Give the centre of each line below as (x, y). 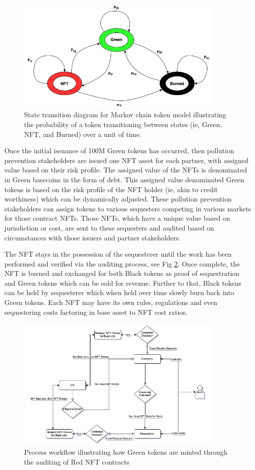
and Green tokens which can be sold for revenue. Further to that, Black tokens (123, 283)
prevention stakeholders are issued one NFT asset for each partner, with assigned (127, 160)
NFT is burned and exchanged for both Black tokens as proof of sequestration (122, 273)
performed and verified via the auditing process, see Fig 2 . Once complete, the (122, 263)
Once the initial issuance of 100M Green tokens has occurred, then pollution (119, 151)
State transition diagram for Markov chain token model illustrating (125, 115)
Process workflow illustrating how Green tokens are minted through (126, 452)
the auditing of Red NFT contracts (77, 461)
